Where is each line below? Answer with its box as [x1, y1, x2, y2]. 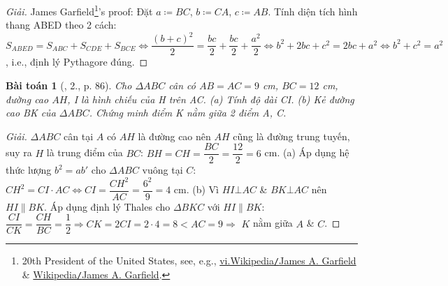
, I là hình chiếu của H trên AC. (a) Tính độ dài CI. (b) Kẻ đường [67, 91, 354, 106]
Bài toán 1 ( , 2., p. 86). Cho [6, 78, 132, 92]
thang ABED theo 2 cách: [6, 17, 117, 32]
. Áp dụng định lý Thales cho [44, 199, 171, 213]
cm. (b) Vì [173, 182, 219, 196]
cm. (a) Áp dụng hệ [264, 145, 349, 160]
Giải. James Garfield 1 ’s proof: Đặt [6, 2, 153, 18]
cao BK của [6, 105, 56, 120]
